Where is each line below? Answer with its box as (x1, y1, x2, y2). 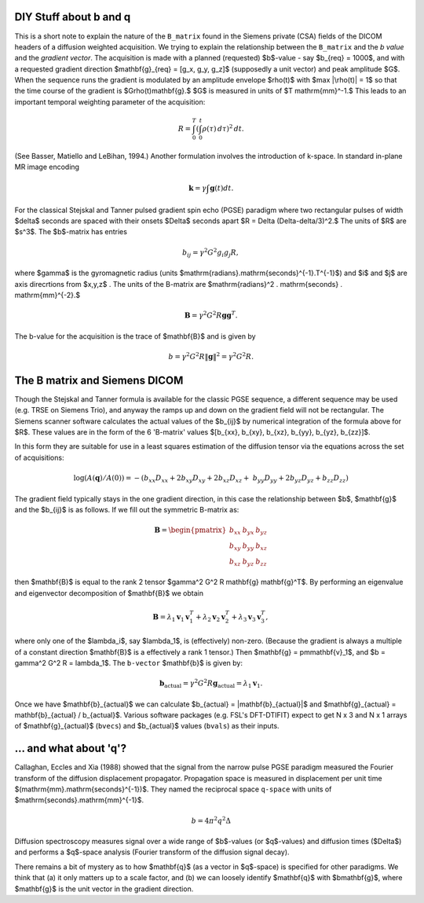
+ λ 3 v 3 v (231, 612, 261, 623)
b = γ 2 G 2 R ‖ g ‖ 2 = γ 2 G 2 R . (168, 351, 254, 361)
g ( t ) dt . (209, 184, 234, 193)
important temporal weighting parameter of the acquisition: (14, 97, 206, 106)
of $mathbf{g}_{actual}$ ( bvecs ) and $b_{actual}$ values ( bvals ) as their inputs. (14, 721, 280, 731)
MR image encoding (14, 162, 80, 172)
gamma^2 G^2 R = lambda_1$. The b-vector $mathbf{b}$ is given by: (14, 658, 243, 667)
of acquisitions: (14, 453, 64, 462)
